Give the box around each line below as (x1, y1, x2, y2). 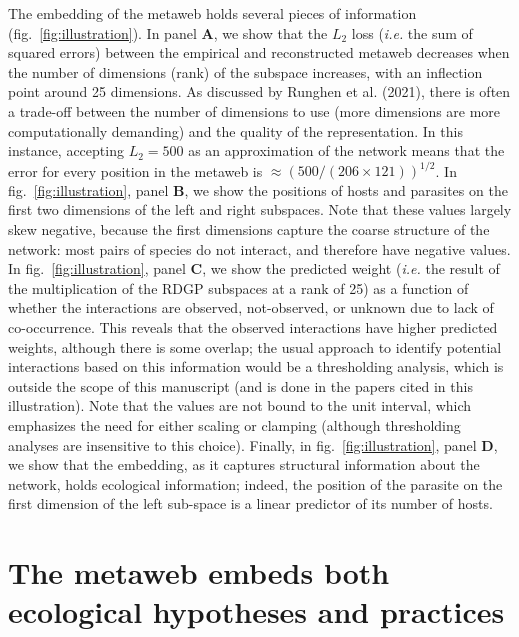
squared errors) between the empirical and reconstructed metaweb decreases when (8, 42, 510, 63)
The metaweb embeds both (8, 552, 390, 593)
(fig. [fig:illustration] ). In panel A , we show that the (8, 22, 328, 43)
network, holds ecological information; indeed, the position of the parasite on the (8, 473, 503, 494)
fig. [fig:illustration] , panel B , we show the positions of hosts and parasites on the (8, 179, 508, 200)
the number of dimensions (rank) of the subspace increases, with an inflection (8, 61, 483, 82)
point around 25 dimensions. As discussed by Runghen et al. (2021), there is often (8, 81, 511, 102)
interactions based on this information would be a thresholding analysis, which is (8, 356, 504, 377)
